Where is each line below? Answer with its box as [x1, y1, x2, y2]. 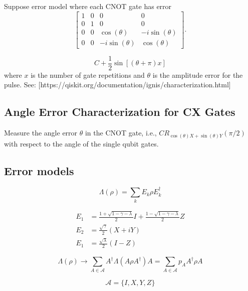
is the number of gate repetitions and [31, 69, 145, 80]
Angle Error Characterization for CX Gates [4, 104, 235, 119]
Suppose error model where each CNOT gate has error [4, 1, 172, 11]
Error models [4, 163, 74, 178]
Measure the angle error [4, 127, 78, 138]
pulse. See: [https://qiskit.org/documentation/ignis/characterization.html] [4, 79, 231, 90]
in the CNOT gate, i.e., [85, 127, 157, 138]
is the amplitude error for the [152, 69, 243, 80]
